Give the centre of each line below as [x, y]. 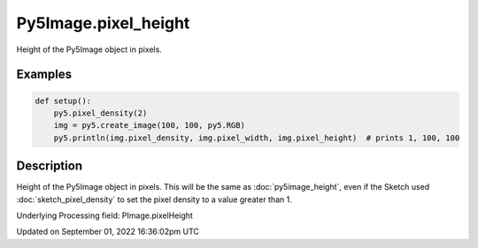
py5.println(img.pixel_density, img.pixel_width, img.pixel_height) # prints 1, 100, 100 [257, 138]
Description [50, 166]
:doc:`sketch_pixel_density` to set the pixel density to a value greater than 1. [154, 199]
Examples [44, 75]
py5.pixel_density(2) [100, 113]
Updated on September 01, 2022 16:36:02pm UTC [108, 232]
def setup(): [63, 101]
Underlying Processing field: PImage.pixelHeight [105, 215]
